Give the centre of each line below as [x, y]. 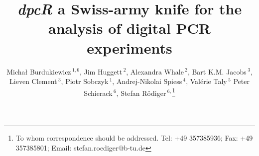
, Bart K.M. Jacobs [217, 71]
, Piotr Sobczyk [85, 81]
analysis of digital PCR [129, 28]
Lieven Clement [33, 81]
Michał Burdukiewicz [39, 71]
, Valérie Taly [206, 81]
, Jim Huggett [101, 71]
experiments [129, 47]
